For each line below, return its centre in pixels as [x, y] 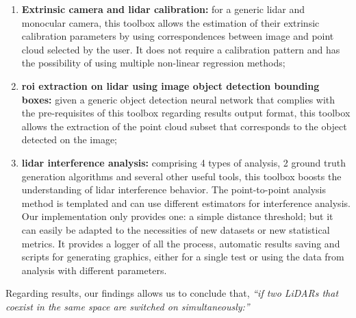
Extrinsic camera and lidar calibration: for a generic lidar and [163, 9]
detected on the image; [69, 139]
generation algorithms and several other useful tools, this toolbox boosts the [181, 176]
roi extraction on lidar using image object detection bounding [170, 85]
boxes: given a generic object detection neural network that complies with [178, 99]
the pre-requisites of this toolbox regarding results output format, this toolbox [186, 113]
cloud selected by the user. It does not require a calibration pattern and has [181, 49]
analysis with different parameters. [94, 270]
